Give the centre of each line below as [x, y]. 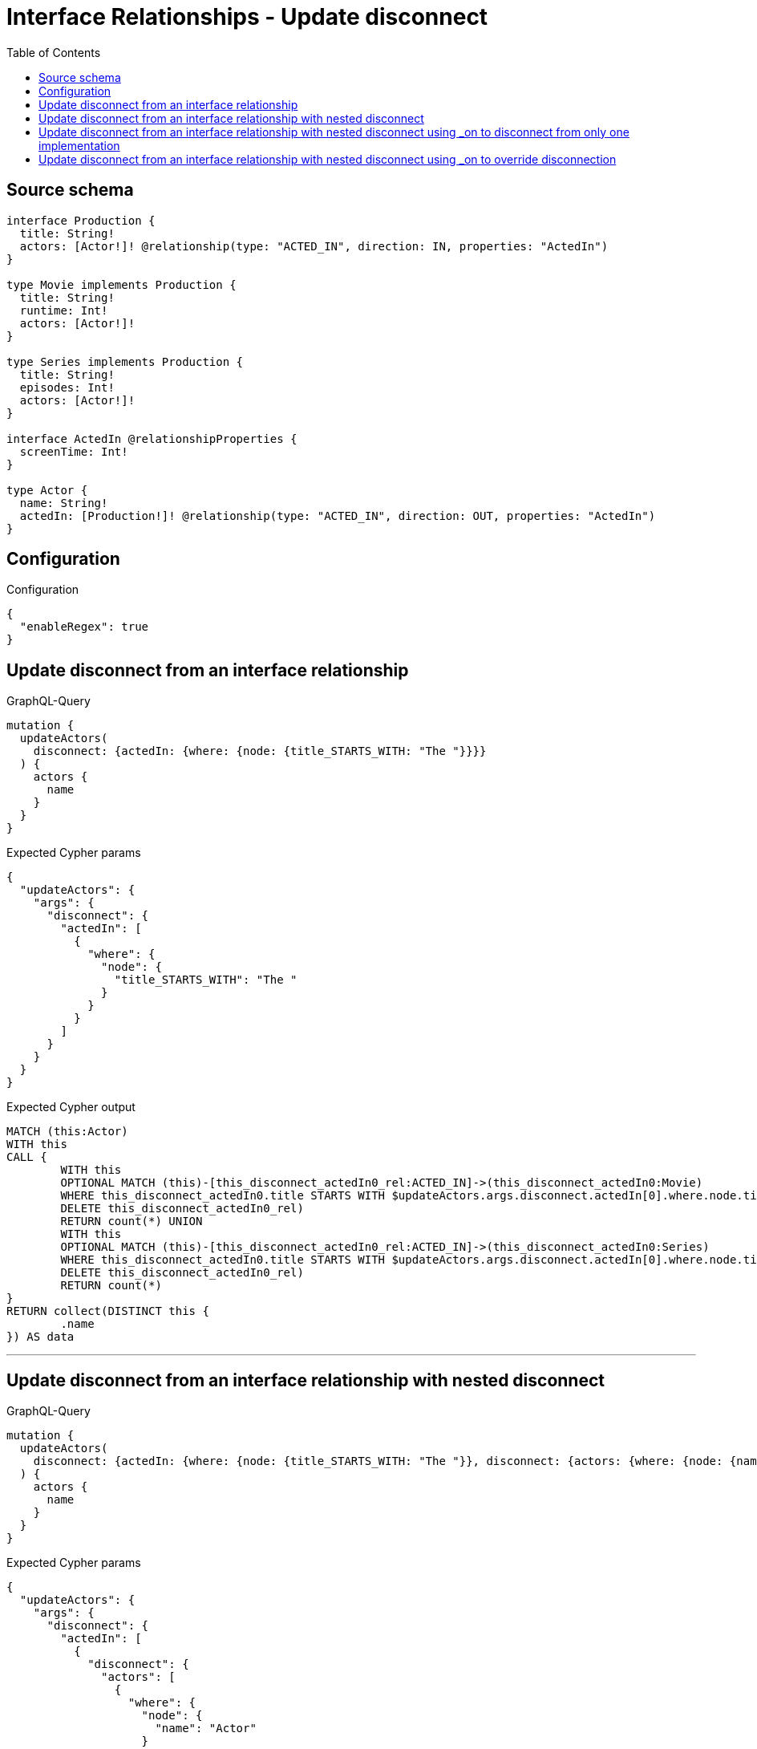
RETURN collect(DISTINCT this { [108, 1311]
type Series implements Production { [125, 361]
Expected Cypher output [71, 1107]
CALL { [27, 1157]
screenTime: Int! [74, 451]
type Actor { [47, 490]
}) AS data [40, 1337]
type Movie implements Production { [121, 284]
